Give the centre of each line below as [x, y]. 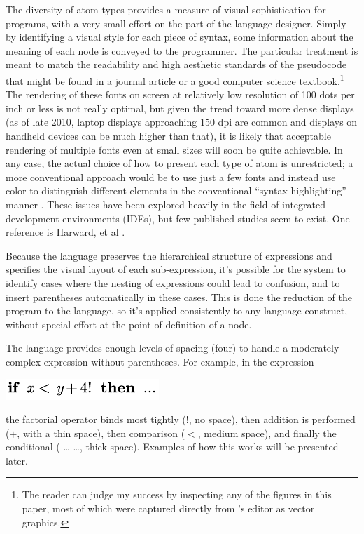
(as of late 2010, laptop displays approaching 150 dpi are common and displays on [182, 122]
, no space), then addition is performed [272, 419]
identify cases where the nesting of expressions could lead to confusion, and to [173, 282]
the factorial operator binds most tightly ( [96, 419]
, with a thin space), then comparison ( [101, 433]
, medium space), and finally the [267, 433]
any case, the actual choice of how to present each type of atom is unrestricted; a [180, 163]
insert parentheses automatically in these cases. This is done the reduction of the [179, 296]
